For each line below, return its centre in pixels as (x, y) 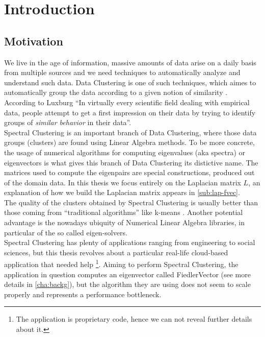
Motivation (34, 41)
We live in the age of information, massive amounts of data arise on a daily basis (130, 62)
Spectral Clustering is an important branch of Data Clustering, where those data (130, 132)
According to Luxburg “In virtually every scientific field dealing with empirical (127, 102)
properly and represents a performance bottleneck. (83, 294)
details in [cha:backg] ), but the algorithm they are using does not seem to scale (127, 284)
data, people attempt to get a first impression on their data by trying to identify (130, 112)
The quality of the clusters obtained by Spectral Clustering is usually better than (131, 202)
